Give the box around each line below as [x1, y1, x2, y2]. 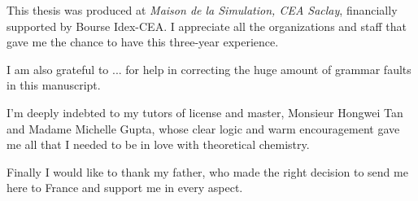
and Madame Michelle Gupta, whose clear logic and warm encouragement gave [7, 120, 400, 137]
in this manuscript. [7, 76, 101, 94]
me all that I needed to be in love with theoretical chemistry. [7, 136, 310, 153]
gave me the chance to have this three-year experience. [7, 33, 279, 50]
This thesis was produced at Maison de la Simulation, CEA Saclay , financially [7, 2, 398, 18]
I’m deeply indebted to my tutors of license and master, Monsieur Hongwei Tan [7, 103, 403, 120]
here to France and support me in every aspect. [7, 179, 243, 196]
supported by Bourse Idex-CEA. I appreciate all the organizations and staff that [7, 17, 407, 34]
